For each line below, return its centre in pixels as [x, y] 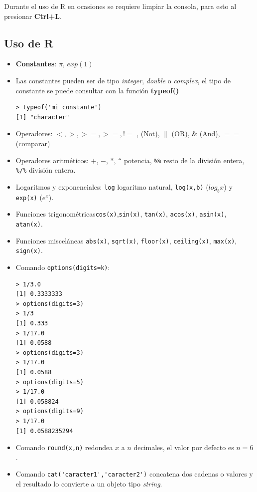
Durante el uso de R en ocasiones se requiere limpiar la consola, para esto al [120, 6]
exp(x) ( [29, 197]
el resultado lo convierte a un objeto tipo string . [89, 484]
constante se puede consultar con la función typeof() [97, 90]
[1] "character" [43, 117]
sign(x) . [29, 250]
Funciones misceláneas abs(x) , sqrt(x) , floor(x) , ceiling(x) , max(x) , [126, 240]
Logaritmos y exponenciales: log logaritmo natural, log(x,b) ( [112, 186]
